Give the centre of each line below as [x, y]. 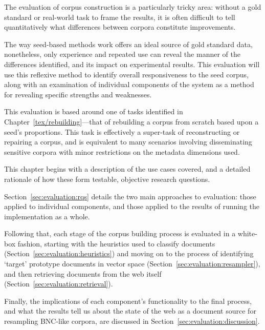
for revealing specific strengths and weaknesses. [78, 94]
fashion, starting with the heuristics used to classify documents [116, 243]
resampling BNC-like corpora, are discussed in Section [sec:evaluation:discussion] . [132, 321]
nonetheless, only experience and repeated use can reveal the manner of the [122, 54]
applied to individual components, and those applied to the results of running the [132, 206]
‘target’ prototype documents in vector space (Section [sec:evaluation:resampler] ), [132, 264]
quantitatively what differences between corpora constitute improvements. [120, 27]
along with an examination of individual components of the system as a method [129, 84]
